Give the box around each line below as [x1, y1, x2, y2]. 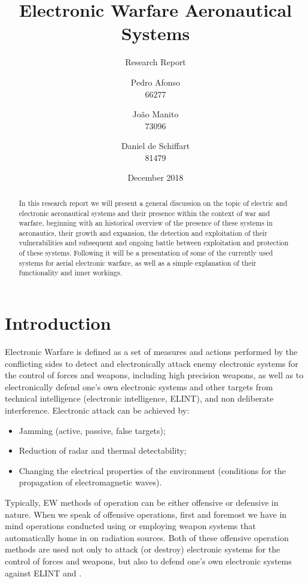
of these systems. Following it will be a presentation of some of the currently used [19, 248, 273, 258]
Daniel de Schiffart [121, 139, 190, 152]
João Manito [132, 108, 179, 120]
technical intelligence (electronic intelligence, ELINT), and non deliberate [5, 392, 274, 405]
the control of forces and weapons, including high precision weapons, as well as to [5, 369, 304, 381]
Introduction [5, 311, 111, 335]
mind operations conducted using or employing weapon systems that [5, 520, 256, 532]
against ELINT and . [5, 566, 82, 579]
